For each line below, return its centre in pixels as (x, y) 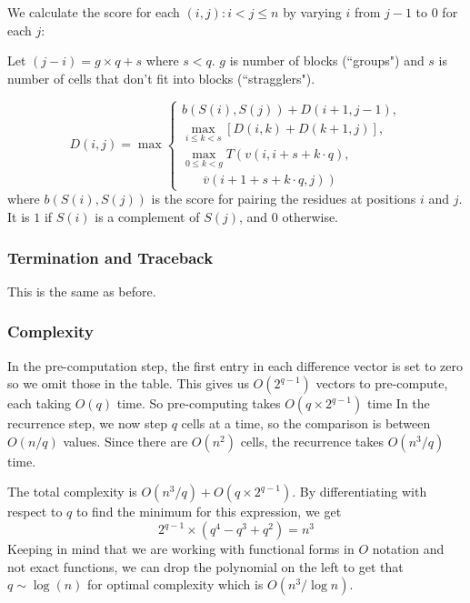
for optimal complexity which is (175, 584)
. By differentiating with (360, 492)
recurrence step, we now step (88, 423)
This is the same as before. (82, 291)
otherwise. (310, 217)
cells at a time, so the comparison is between (306, 423)
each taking (39, 403)
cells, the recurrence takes (312, 441)
